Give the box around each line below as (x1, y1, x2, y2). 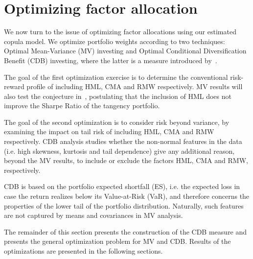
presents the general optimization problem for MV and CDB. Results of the (4, 236, 231, 246)
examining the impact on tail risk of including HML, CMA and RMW (4, 126, 214, 137)
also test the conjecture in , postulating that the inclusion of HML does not (4, 91, 231, 101)
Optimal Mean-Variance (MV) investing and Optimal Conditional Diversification (4, 46, 247, 56)
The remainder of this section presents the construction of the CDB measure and (4, 226, 247, 236)
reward (4, 81, 24, 92)
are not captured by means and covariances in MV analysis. (4, 210, 183, 220)
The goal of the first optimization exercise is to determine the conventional (4, 71, 228, 82)
